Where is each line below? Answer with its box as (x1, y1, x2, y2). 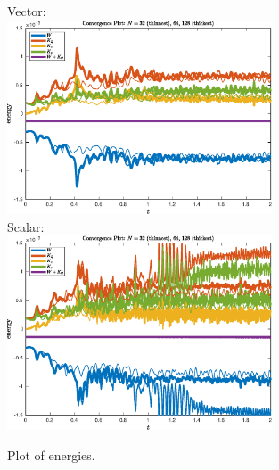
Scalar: (7, 217, 45, 235)
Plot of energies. (7, 445, 95, 464)
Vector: (7, 2, 46, 20)
